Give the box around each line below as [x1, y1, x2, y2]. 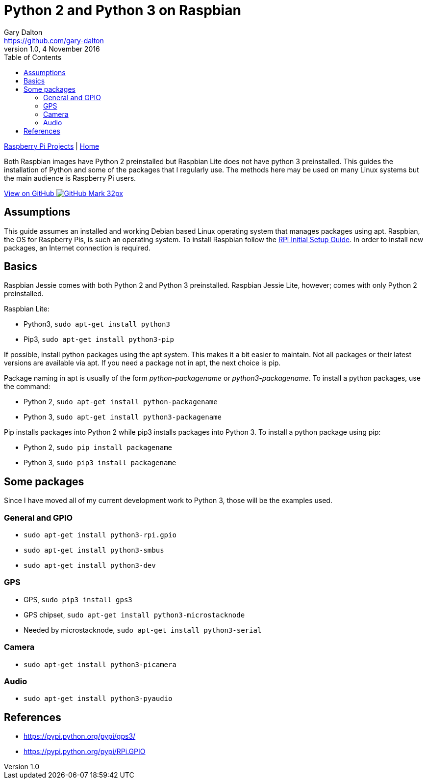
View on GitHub [4, 189, 54, 197]
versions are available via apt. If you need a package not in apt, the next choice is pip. [4, 359, 281, 367]
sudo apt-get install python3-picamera [24, 660, 176, 669]
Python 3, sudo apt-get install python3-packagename [24, 413, 222, 421]
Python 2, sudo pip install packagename [24, 443, 173, 452]
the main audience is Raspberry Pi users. [4, 173, 136, 182]
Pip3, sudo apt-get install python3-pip [24, 335, 174, 344]
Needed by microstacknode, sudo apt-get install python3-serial [24, 625, 262, 634]
